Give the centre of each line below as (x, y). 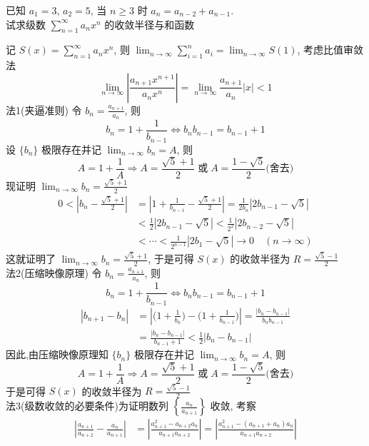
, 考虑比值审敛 (330, 50)
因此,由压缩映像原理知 (57, 354)
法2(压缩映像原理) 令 (54, 272)
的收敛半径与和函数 (150, 24)
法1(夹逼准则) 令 (44, 110)
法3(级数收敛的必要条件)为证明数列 (87, 406)
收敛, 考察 (233, 406)
